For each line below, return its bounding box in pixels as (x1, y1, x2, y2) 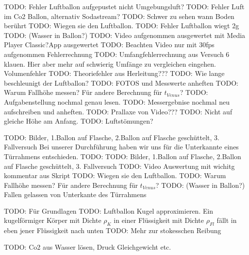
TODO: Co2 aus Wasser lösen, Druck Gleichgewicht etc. (4, 241, 171, 252)
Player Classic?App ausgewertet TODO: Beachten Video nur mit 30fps (4, 39, 215, 50)
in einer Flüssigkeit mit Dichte (114, 215, 204, 225)
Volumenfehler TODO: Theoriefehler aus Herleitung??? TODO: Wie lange (4, 68, 225, 78)
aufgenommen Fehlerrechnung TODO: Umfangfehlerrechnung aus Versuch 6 (4, 49, 230, 59)
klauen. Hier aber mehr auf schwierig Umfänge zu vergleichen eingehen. (4, 58, 216, 69)
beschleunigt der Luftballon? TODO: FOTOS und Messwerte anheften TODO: (4, 77, 238, 88)
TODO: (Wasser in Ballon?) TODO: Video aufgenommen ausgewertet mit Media (4, 30, 246, 40)
